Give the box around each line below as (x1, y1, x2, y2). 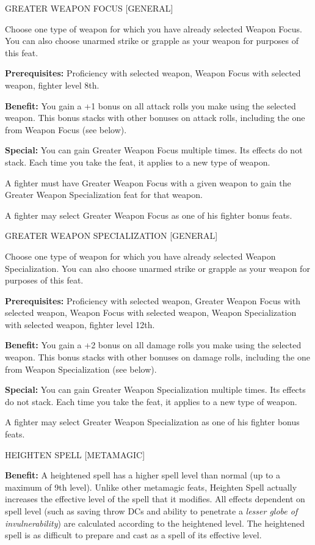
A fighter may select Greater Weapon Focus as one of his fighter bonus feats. (5, 208, 292, 221)
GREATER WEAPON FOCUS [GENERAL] (5, 2, 173, 14)
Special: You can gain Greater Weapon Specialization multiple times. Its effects (5, 383, 306, 396)
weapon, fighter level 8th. (5, 78, 100, 91)
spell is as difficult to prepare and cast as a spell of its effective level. (5, 529, 262, 541)
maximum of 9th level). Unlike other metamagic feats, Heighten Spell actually (5, 480, 297, 493)
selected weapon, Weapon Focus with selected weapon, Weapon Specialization (5, 306, 297, 319)
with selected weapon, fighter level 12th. (5, 318, 155, 331)
